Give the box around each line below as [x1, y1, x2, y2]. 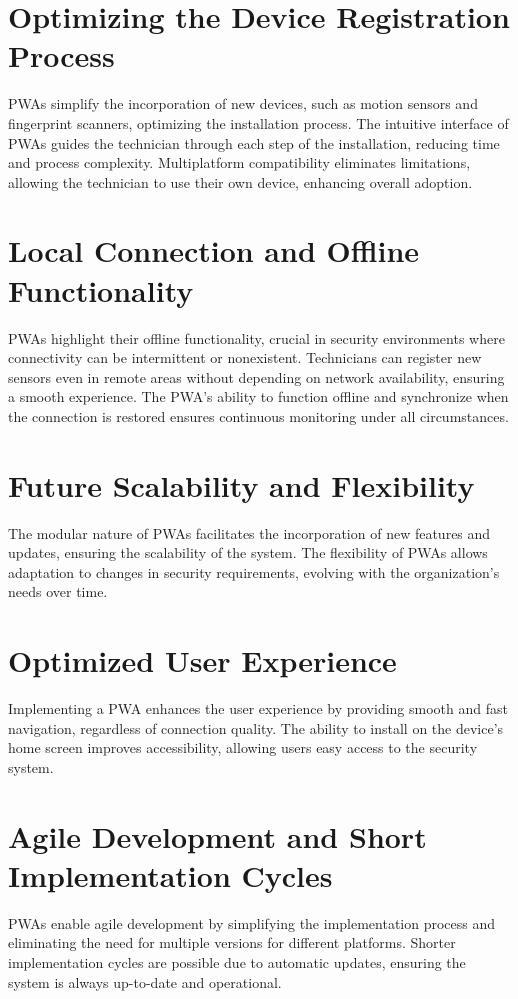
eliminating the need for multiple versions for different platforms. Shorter [8, 932, 456, 953]
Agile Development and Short [8, 815, 427, 856]
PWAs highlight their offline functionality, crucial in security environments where [8, 327, 505, 348]
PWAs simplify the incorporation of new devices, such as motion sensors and [8, 93, 478, 114]
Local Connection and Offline [8, 230, 420, 271]
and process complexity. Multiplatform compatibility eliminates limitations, [8, 152, 471, 173]
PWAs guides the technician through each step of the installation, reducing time [8, 132, 500, 153]
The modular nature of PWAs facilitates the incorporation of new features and [8, 522, 491, 543]
